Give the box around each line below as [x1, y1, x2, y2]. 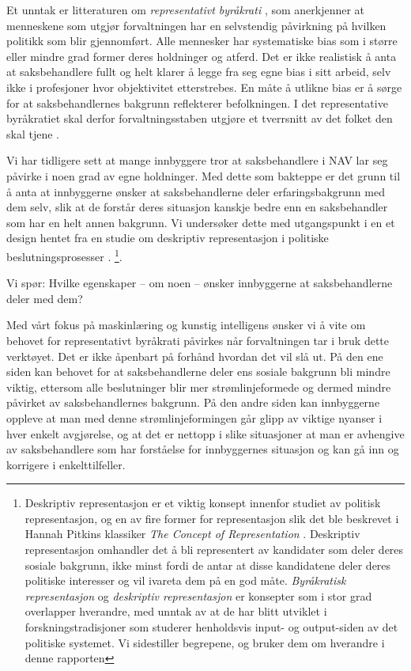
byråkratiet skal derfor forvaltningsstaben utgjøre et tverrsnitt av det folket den [6, 110, 393, 127]
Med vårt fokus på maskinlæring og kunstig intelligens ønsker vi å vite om [6, 317, 366, 333]
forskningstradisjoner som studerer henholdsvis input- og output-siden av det [25, 619, 398, 635]
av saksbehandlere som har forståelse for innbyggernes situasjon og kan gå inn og [6, 441, 399, 457]
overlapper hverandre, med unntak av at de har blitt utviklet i [25, 603, 327, 620]
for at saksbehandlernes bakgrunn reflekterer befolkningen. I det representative [6, 94, 388, 111]
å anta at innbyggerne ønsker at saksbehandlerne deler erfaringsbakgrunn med [6, 183, 385, 199]
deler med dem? [6, 290, 83, 306]
